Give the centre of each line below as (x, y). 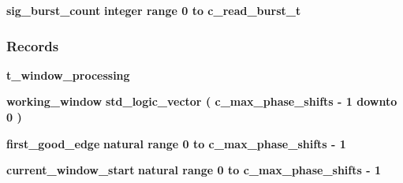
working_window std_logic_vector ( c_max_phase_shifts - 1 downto (202, 101)
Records (33, 45)
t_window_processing (68, 75)
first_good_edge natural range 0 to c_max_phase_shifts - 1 (176, 143)
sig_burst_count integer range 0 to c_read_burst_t (154, 10)
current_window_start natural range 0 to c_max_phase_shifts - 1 (194, 170)
